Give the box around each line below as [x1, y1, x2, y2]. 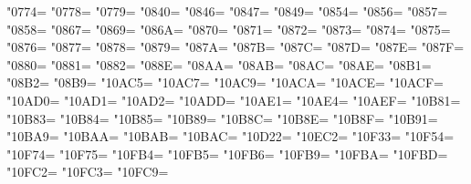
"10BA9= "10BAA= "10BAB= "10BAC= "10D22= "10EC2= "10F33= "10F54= [6, 127, 455, 146]
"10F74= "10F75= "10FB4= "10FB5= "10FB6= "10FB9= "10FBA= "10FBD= [6, 144, 448, 163]
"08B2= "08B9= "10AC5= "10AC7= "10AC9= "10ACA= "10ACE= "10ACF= [6, 73, 444, 92]
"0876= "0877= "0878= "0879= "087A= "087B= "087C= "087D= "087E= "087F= [6, 37, 465, 56]
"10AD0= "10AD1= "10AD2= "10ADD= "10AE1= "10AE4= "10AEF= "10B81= [6, 90, 461, 109]
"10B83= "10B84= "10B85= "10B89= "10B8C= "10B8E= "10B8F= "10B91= [6, 108, 438, 128]
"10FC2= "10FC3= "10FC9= [6, 162, 169, 181]
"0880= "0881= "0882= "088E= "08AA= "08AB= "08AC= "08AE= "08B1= [6, 55, 432, 74]
